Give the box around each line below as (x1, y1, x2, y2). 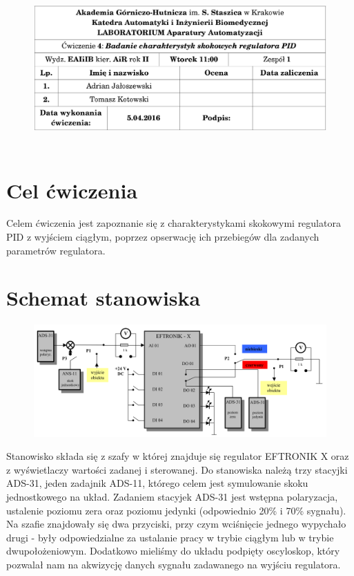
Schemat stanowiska (6, 284, 201, 312)
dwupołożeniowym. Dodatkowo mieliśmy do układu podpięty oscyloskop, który (6, 544, 340, 558)
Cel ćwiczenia (6, 176, 138, 204)
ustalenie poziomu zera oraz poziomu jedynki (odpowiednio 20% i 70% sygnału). (6, 503, 346, 517)
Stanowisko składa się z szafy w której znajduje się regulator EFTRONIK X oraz (6, 449, 349, 463)
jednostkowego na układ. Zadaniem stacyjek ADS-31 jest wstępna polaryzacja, (6, 490, 338, 504)
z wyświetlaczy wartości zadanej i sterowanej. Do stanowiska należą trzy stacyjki (6, 462, 348, 476)
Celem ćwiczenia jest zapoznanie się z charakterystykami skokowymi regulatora (6, 216, 341, 230)
